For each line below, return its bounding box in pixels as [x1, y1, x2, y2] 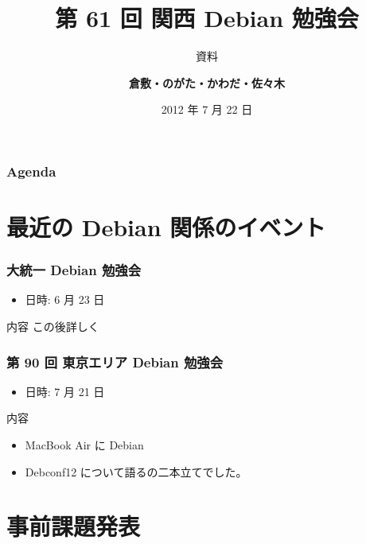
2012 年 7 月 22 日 [161, 101, 253, 118]
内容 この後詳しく [6, 318, 99, 335]
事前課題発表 [6, 510, 141, 542]
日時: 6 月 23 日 [25, 291, 105, 308]
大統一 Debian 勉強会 [6, 260, 142, 280]
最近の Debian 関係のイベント [6, 211, 326, 243]
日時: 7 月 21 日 [25, 383, 105, 399]
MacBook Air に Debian [25, 437, 144, 453]
